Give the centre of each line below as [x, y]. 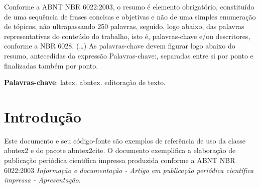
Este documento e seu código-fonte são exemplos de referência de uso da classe [125, 140]
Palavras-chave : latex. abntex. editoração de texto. [85, 82]
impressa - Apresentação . [42, 180]
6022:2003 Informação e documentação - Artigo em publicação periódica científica [129, 170]
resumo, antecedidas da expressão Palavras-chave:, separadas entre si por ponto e [129, 55]
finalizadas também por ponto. [51, 65]
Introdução [43, 116]
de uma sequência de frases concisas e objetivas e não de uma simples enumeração [130, 16]
